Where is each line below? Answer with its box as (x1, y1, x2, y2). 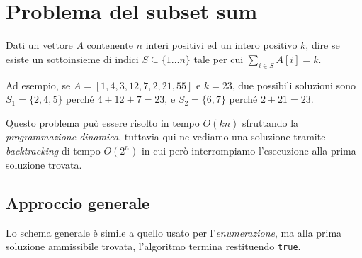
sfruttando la (242, 115, 299, 130)
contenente (86, 38, 133, 52)
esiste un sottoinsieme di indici (6, 51, 139, 66)
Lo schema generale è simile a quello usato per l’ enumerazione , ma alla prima (6, 225, 342, 240)
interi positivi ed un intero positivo (145, 38, 298, 52)
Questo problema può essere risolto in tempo (6, 115, 200, 130)
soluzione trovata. (6, 157, 82, 172)
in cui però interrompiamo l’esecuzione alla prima (141, 142, 356, 157)
